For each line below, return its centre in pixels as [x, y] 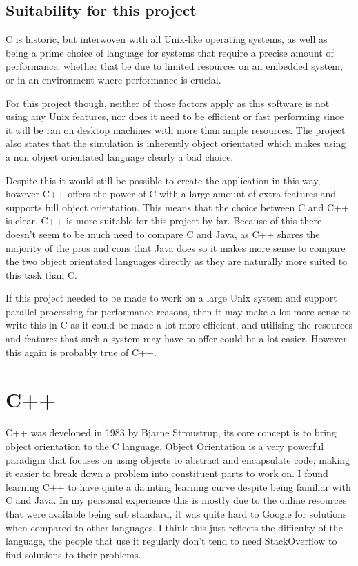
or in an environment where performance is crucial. [113, 79]
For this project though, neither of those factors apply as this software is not [168, 103]
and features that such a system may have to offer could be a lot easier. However [176, 339]
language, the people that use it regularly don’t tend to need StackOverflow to [171, 541]
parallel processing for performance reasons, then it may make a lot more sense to [178, 311]
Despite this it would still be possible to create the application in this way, [163, 180]
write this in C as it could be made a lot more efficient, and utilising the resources [179, 325]
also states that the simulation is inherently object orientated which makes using [176, 143]
